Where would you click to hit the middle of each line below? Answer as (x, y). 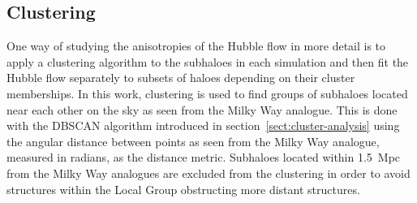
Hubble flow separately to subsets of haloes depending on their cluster (181, 78)
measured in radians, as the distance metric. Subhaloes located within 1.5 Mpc (204, 157)
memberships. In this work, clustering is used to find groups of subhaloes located (207, 93)
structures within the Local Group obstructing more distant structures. (183, 189)
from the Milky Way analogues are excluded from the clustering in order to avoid (208, 173)
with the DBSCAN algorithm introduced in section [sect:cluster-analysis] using (203, 125)
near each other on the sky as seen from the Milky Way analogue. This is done (202, 109)
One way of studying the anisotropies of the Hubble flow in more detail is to (196, 46)
